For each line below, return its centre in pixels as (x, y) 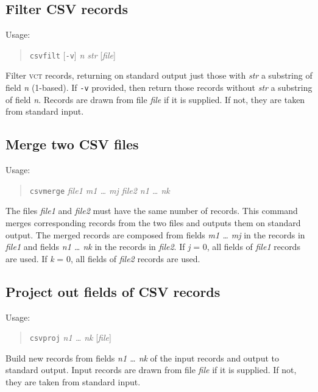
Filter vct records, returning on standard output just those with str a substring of (159, 75)
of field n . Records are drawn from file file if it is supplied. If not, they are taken (155, 99)
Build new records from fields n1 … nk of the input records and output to (142, 358)
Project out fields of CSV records (113, 291)
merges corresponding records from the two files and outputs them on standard (153, 222)
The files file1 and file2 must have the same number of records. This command (152, 211)
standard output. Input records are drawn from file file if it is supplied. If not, (151, 370)
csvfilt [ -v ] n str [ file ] (72, 55)
